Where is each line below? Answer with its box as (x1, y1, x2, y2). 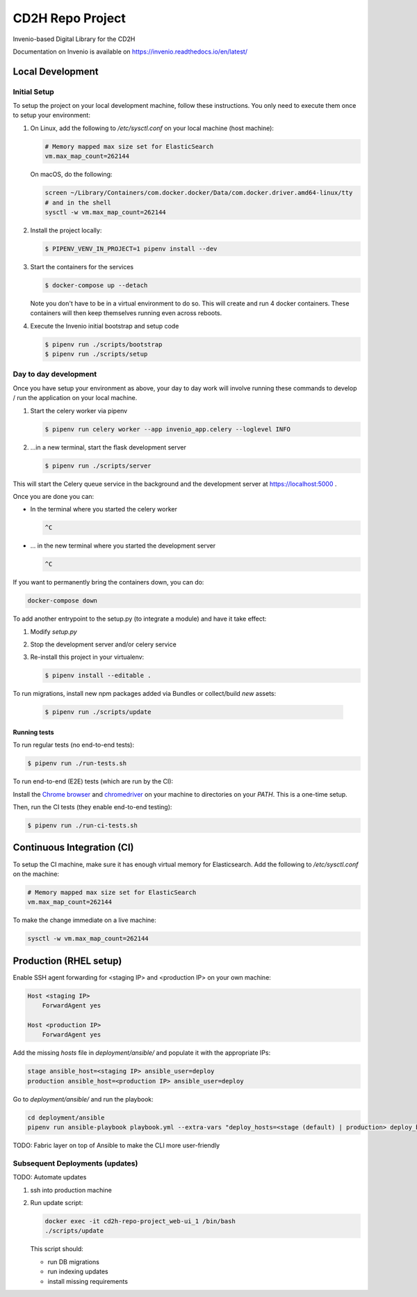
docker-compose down (27, 597, 97, 605)
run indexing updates (47, 1267, 108, 1276)
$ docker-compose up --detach (44, 281, 148, 289)
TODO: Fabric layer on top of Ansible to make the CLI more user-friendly (13, 1141, 220, 1149)
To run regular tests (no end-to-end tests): (13, 741, 135, 749)
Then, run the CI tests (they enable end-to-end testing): (13, 803, 172, 811)
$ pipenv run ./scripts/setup (44, 350, 148, 358)
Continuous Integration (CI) (13, 842, 134, 854)
